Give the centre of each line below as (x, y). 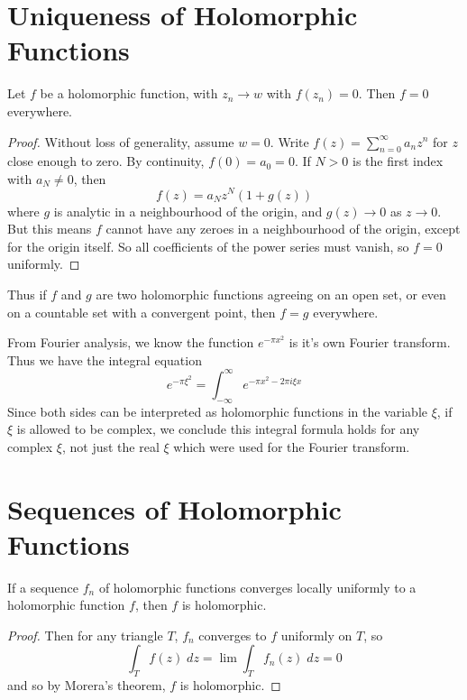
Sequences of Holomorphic (174, 508)
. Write (289, 141)
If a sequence (43, 587)
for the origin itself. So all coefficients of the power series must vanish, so (208, 246)
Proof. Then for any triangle (85, 635)
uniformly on (316, 635)
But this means (50, 229)
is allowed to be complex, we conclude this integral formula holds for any (218, 429)
